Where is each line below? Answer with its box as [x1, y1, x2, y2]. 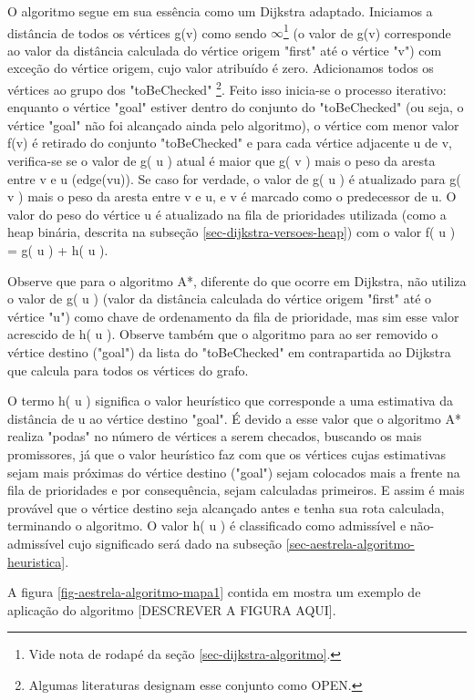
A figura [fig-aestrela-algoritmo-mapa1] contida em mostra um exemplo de [7, 582, 421, 602]
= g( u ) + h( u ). [7, 241, 108, 260]
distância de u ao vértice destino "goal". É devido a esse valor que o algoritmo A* [7, 408, 461, 427]
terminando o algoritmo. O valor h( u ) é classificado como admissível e [7, 516, 407, 535]
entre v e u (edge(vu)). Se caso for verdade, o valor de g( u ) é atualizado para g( [7, 169, 461, 188]
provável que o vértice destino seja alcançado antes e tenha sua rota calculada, [7, 498, 445, 517]
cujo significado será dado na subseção [68, 533, 283, 552]
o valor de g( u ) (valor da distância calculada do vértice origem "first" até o [7, 289, 432, 308]
